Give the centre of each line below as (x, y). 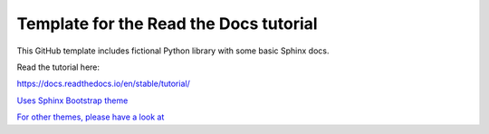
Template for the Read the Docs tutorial (167, 24)
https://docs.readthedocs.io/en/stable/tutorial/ (103, 84)
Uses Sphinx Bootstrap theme (72, 100)
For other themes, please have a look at (91, 117)
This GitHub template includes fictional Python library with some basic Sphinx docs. (173, 51)
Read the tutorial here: (58, 67)
